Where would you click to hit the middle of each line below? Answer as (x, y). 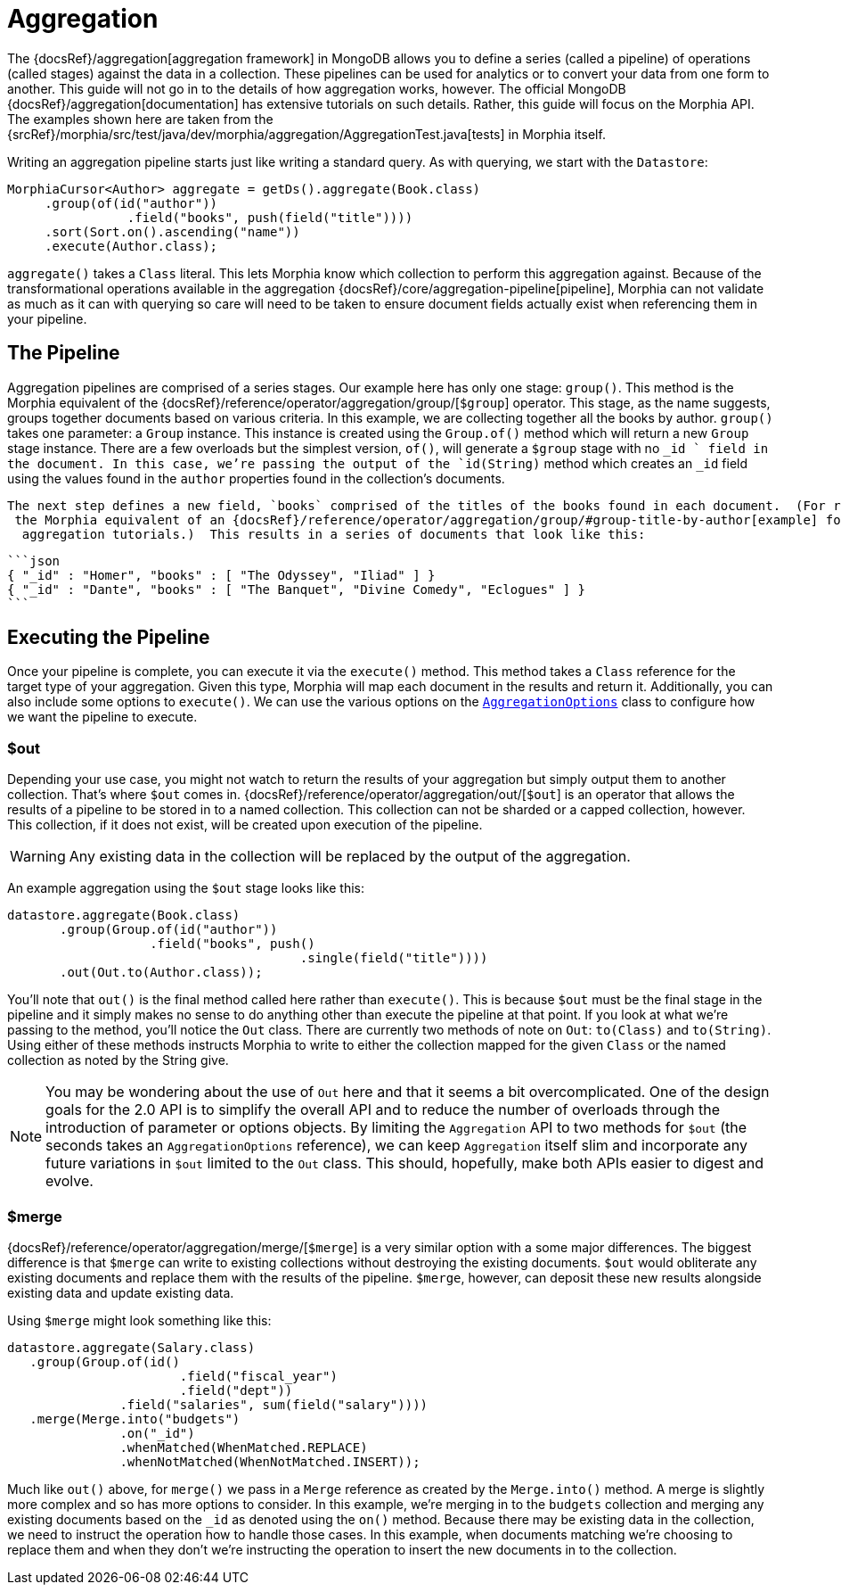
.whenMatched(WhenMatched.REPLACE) (244, 1447)
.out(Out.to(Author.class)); (161, 973)
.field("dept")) (236, 1390)
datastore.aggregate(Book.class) (124, 916)
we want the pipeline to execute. (102, 717)
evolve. (69, 1181)
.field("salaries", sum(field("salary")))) (274, 1404)
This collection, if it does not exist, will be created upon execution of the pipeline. (245, 825)
